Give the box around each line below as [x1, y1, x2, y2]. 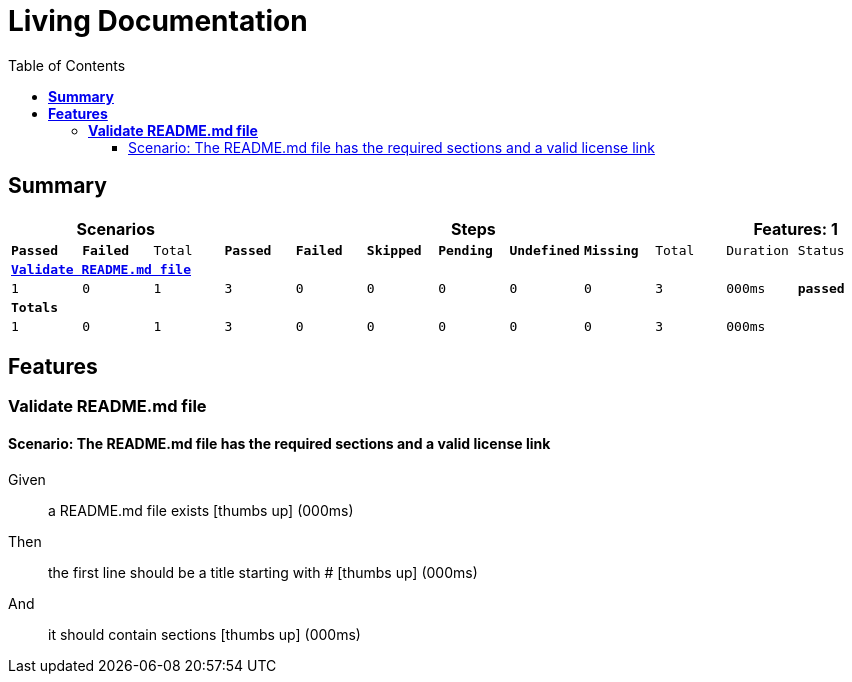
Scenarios [76, 218, 155, 239]
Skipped [366, 242, 422, 258]
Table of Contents [8, 56, 126, 74]
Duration [726, 242, 789, 258]
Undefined [509, 242, 580, 258]
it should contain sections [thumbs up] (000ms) [48, 625, 361, 643]
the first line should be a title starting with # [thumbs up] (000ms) [48, 563, 478, 581]
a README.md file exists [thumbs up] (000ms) [48, 501, 354, 519]
